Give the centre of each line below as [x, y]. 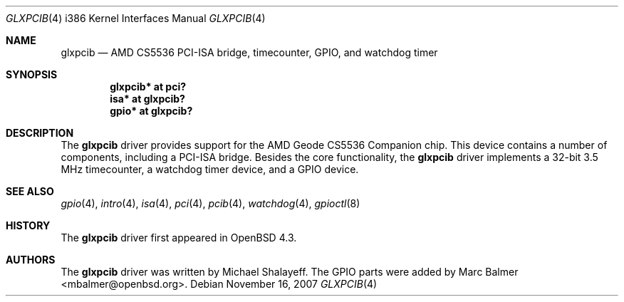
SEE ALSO [30, 191]
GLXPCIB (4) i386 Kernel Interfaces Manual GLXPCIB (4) [136, 18]
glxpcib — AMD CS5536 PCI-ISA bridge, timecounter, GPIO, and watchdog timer [249, 52]
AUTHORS [31, 260]
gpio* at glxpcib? [151, 111]
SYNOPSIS [32, 74]
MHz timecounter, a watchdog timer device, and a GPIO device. [210, 169]
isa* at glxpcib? [147, 99]
